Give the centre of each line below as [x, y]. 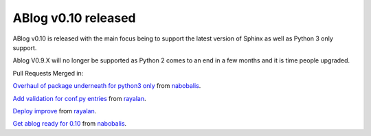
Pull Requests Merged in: [48, 73]
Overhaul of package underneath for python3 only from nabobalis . [107, 86]
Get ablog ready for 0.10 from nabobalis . [70, 124]
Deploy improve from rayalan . [55, 111]
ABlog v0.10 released [74, 18]
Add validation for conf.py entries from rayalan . [80, 98]
